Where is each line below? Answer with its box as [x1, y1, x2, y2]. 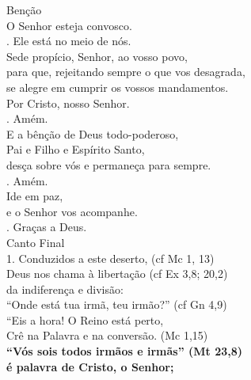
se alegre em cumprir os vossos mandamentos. [6, 78, 229, 95]
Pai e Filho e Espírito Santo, [6, 141, 145, 158]
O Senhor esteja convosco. [6, 17, 132, 33]
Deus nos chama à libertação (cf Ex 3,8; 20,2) [6, 265, 228, 282]
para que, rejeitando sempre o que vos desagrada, [6, 63, 245, 80]
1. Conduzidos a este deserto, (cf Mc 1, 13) [6, 249, 215, 266]
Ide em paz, [6, 188, 63, 204]
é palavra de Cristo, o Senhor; [6, 358, 174, 374]
